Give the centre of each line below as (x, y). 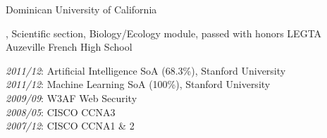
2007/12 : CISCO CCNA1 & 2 (70, 126)
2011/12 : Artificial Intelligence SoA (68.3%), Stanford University (146, 70)
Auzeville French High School (69, 47)
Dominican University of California (81, 9)
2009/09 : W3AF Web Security (72, 98)
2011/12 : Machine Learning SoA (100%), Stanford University (138, 84)
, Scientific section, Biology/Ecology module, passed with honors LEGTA (164, 33)
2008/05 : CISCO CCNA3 (61, 112)
